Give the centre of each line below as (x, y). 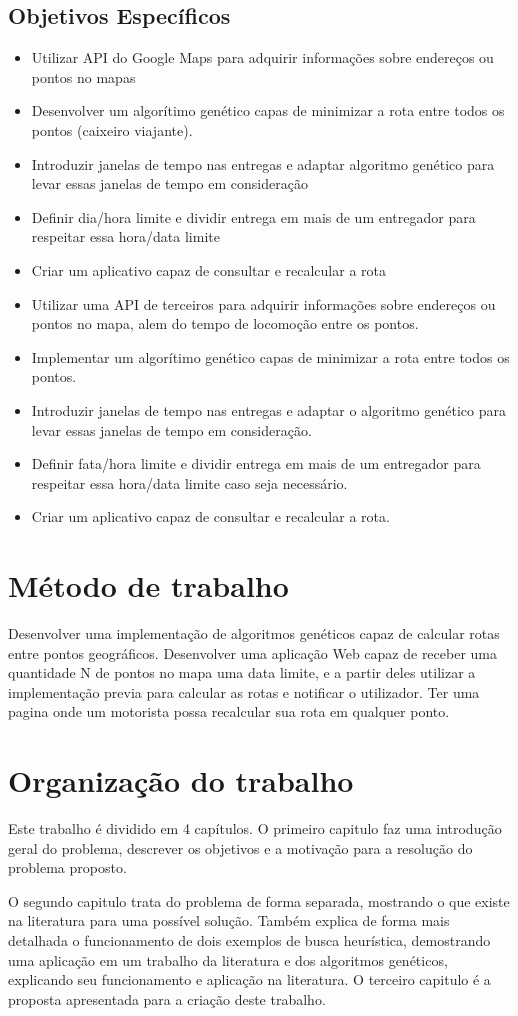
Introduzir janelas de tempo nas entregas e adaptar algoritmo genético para (263, 163)
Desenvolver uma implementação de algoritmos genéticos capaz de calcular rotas (254, 633)
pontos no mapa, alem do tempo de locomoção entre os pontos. (225, 323)
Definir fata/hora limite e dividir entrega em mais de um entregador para (256, 463)
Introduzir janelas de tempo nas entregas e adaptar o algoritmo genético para (268, 409)
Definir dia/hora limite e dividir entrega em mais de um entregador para (253, 216)
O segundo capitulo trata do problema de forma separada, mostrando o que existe (259, 900)
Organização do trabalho (181, 780)
